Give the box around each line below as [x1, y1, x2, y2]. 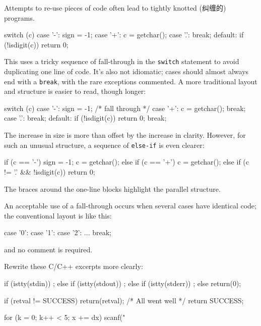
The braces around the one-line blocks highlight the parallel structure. [4, 183, 221, 194]
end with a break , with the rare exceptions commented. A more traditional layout [4, 76, 257, 86]
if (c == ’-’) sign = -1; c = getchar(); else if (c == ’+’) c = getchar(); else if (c [4, 156, 249, 167]
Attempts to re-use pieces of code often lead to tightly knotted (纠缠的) [4, 3, 226, 13]
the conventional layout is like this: [4, 210, 112, 221]
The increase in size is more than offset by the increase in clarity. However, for [4, 130, 246, 140]
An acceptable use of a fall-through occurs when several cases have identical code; [4, 200, 256, 211]
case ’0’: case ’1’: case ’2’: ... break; [4, 227, 111, 238]
